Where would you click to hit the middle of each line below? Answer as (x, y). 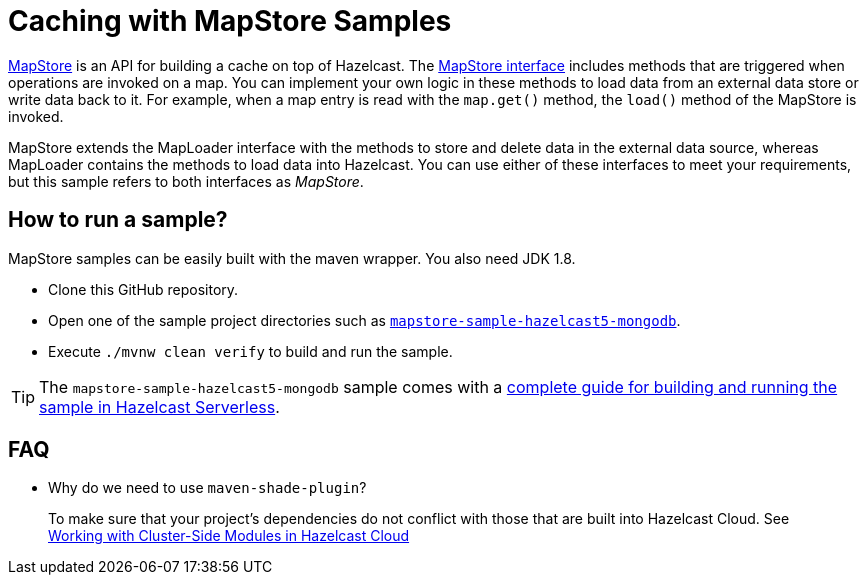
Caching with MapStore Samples (230, 21)
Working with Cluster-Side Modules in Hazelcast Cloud (229, 536)
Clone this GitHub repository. (143, 289)
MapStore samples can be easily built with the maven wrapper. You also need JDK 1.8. (292, 258)
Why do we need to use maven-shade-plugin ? (207, 488)
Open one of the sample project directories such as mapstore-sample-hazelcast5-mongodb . (364, 320)
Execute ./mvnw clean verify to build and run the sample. (250, 351)
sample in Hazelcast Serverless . (159, 406)
